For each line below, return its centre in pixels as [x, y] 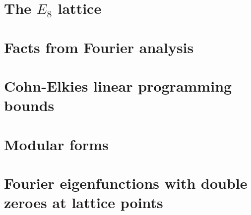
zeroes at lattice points [84, 202]
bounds [29, 105]
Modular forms [56, 144]
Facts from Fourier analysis [99, 47]
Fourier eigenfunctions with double [126, 183]
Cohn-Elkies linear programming [118, 85]
